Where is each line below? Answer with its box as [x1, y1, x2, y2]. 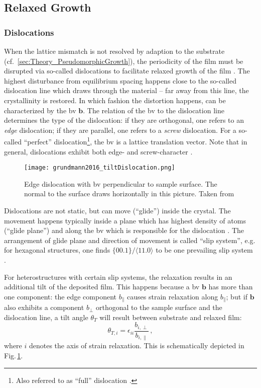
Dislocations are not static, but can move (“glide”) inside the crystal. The [4, 205, 231, 216]
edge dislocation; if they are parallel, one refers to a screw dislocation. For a [4, 124, 236, 135]
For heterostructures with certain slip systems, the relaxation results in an [4, 271, 232, 282]
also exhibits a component [4, 302, 84, 313]
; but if [226, 291, 247, 301]
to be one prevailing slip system [156, 245, 253, 255]
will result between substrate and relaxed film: [99, 312, 242, 322]
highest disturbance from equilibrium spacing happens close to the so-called [4, 75, 236, 86]
